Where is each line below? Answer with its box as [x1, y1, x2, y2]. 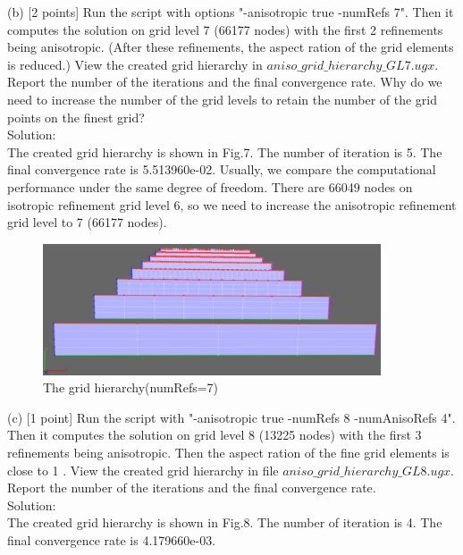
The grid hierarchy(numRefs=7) [43, 378, 219, 397]
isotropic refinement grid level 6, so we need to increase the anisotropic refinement [7, 195, 457, 214]
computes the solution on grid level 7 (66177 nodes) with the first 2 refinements [7, 20, 443, 38]
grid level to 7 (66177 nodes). [7, 213, 167, 231]
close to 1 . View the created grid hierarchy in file [7, 460, 279, 479]
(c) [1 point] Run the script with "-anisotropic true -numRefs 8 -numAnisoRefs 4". [7, 408, 456, 426]
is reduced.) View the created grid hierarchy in [7, 55, 263, 73]
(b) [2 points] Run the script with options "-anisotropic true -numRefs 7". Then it [7, 3, 454, 21]
